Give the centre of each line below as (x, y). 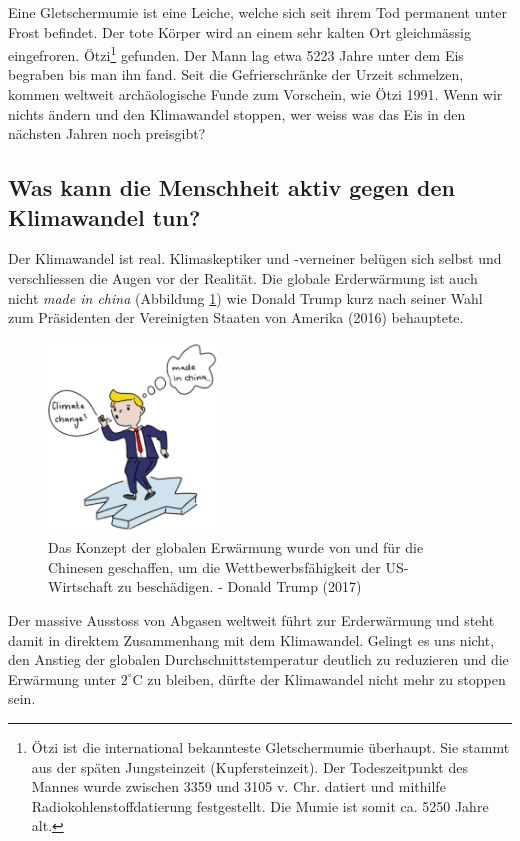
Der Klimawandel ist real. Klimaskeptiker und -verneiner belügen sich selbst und (255, 258)
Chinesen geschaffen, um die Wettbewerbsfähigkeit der (214, 566)
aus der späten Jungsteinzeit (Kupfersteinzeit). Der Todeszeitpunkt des (249, 766)
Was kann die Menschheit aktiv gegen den (231, 187)
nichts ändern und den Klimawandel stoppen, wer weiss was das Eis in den (237, 113)
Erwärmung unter (62, 678)
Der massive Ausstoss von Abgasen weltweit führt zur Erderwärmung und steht (251, 620)
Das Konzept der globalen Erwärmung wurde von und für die (236, 547)
